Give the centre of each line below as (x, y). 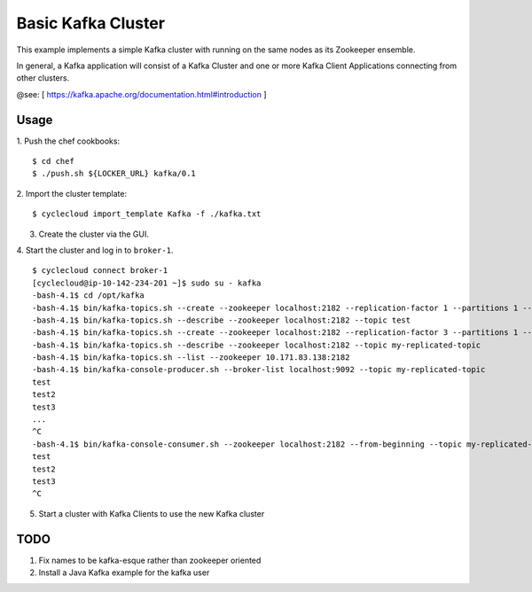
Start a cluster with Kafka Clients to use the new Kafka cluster (152, 513)
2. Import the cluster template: (72, 193)
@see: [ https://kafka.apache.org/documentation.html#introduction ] (141, 94)
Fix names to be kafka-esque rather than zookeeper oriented (150, 560)
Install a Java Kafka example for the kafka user (124, 573)
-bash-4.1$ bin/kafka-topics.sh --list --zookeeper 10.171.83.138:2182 (191, 358)
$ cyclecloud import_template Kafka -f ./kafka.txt (147, 214)
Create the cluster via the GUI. (94, 234)
